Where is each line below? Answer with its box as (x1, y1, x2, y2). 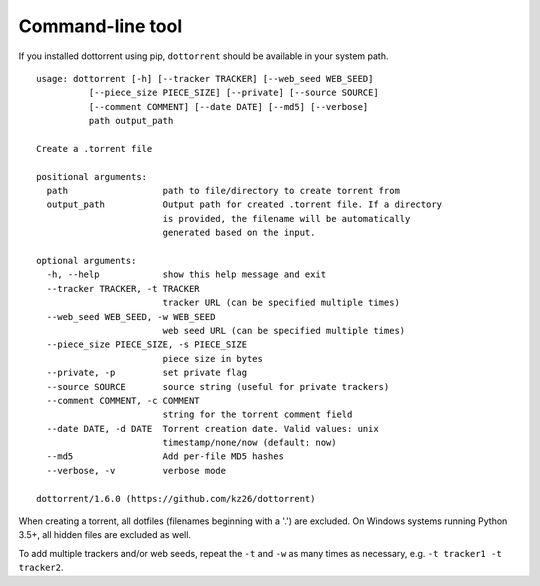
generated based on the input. (162, 227, 316, 239)
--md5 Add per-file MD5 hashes (46, 451, 285, 462)
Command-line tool (18, 15, 183, 37)
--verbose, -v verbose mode (46, 465, 227, 476)
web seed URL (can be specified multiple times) (162, 325, 406, 336)
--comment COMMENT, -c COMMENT (46, 395, 200, 406)
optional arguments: (36, 255, 137, 267)
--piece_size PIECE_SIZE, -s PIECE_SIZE (46, 339, 248, 350)
